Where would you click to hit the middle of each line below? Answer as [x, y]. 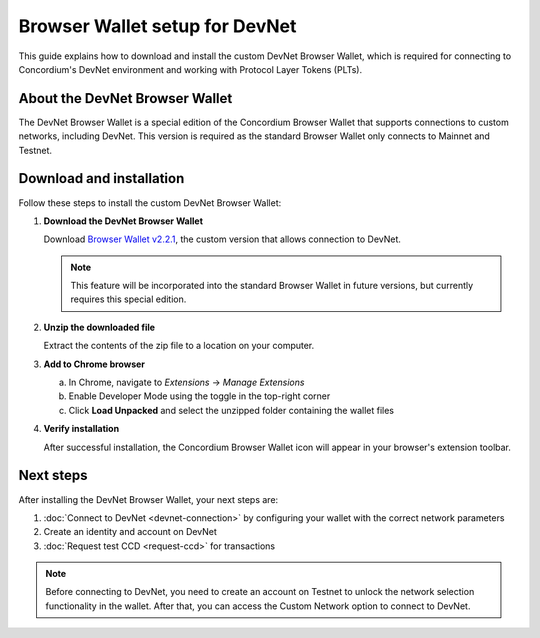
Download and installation [101, 178]
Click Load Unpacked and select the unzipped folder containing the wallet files [231, 410]
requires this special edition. [128, 299]
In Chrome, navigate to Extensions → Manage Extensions [186, 382]
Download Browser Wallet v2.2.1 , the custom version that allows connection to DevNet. [222, 239]
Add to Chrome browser [94, 364]
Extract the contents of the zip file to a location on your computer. [179, 346]
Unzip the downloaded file [99, 327]
